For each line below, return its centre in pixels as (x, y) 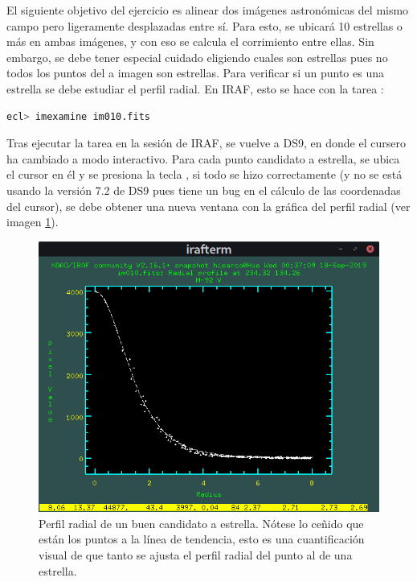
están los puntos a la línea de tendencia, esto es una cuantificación (202, 539)
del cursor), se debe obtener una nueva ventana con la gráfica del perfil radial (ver (208, 206)
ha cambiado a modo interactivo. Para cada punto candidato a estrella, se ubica (203, 158)
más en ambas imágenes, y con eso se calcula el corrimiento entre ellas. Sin (190, 41)
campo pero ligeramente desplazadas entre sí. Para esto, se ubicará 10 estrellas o (204, 25)
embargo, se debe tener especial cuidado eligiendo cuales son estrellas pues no (197, 57)
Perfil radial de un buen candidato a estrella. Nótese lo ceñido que (201, 523)
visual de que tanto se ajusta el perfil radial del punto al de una (196, 555)
